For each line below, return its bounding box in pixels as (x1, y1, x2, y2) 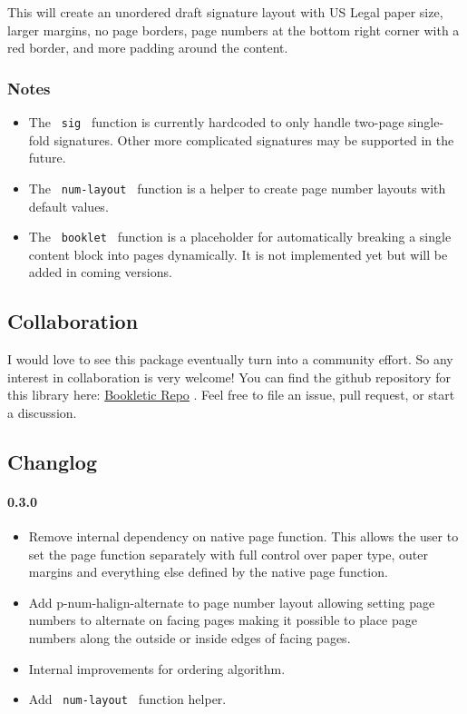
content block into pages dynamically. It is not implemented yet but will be (28, 244, 448, 263)
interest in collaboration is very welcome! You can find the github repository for (7, 367, 451, 386)
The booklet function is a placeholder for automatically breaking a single (28, 227, 452, 246)
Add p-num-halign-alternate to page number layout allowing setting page (28, 592, 435, 611)
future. (28, 148, 66, 167)
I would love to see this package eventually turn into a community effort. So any (7, 350, 453, 369)
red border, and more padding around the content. (7, 38, 288, 57)
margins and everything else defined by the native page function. (28, 562, 388, 581)
